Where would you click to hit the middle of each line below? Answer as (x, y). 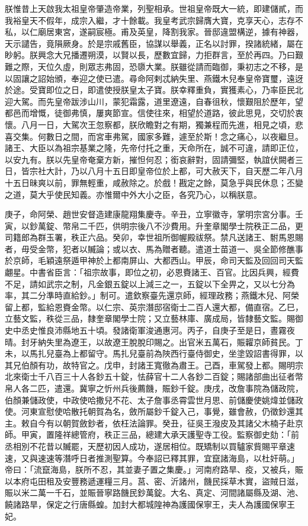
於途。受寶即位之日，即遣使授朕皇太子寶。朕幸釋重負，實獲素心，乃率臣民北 (154, 90)
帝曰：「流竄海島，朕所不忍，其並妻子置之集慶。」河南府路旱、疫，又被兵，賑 (154, 469)
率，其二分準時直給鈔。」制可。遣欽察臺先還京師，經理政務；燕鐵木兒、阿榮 (152, 295)
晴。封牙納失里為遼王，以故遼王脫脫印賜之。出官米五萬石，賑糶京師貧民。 (150, 341)
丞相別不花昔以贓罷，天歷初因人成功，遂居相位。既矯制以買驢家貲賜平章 (146, 446)
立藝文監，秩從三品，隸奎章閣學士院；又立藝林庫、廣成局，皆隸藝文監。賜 (150, 318)
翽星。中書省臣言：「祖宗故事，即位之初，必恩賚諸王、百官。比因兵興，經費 (152, 272)
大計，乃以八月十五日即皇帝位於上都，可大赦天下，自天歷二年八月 (174, 171)
